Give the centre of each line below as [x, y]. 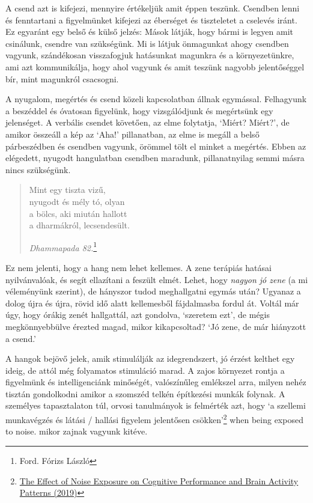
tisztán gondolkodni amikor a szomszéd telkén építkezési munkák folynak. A [145, 393]
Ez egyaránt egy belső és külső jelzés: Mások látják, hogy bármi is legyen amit [150, 32]
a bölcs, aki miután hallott [78, 213]
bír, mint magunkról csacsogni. [62, 78]
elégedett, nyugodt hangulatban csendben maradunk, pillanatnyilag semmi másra [155, 158]
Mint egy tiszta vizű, [67, 190]
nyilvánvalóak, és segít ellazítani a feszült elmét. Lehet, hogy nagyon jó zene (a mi [157, 279]
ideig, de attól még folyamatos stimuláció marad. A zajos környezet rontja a [145, 370]
